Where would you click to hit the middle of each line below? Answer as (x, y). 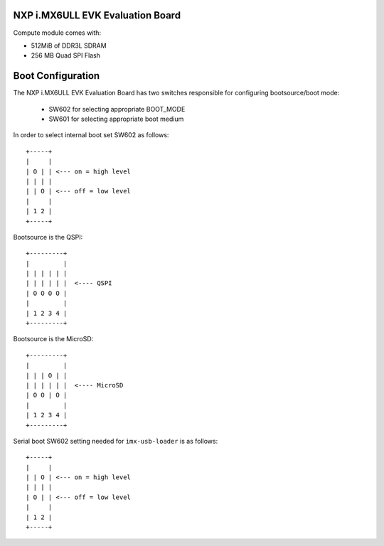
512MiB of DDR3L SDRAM (69, 45)
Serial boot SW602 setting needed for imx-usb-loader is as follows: (116, 441)
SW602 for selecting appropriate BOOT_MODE (117, 109)
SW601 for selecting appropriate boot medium (116, 119)
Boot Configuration (57, 76)
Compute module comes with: (57, 33)
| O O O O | (47, 293)
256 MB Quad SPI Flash (66, 55)
